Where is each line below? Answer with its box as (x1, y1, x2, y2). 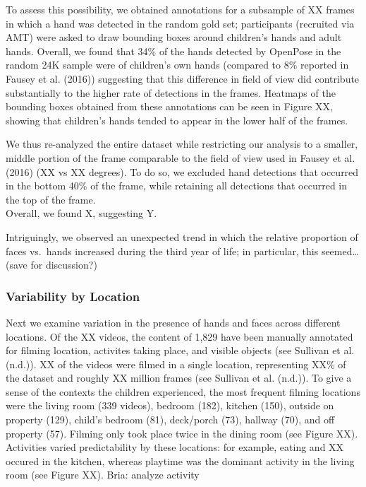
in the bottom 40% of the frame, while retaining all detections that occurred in (6, 178, 348, 193)
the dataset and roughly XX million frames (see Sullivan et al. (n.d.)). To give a (6, 370, 352, 385)
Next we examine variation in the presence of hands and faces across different (6, 315, 341, 329)
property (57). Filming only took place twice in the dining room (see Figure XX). (6, 426, 358, 440)
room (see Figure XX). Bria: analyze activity (6, 467, 200, 482)
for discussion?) (30, 257, 97, 272)
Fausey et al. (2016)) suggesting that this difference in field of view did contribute (6, 71, 360, 86)
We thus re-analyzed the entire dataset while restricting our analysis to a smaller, (6, 136, 358, 151)
